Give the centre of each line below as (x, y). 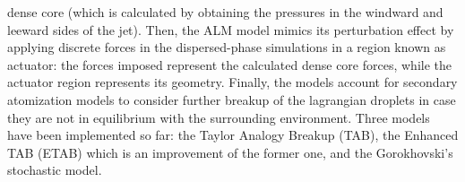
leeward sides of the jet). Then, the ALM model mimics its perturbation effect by (231, 29)
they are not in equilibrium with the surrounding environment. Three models (219, 117)
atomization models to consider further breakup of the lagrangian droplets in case (232, 99)
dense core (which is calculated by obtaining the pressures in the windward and (225, 12)
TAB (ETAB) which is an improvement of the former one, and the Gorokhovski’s (230, 152)
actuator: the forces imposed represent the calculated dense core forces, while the (230, 64)
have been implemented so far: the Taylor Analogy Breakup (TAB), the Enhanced (233, 135)
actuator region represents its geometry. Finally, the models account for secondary (232, 82)
